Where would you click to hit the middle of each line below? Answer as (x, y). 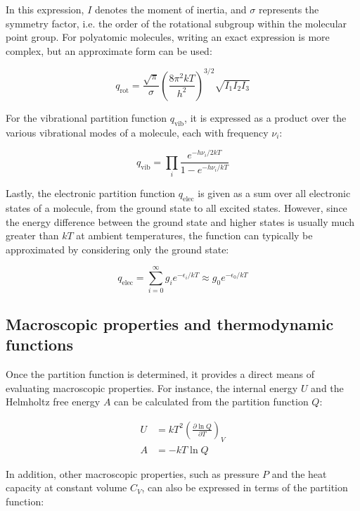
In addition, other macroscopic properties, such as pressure (133, 473)
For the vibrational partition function (86, 117)
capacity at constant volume (66, 487)
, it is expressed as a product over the (265, 117)
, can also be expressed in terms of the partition (245, 487)
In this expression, (45, 9)
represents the (289, 9)
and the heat (299, 473)
